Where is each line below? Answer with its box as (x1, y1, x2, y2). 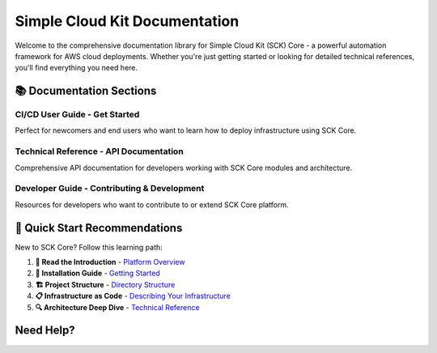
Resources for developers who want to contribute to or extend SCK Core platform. (15, 199, 289, 210)
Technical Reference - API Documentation (15, 146, 184, 157)
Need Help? (15, 324, 76, 338)
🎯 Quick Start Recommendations (15, 221, 183, 235)
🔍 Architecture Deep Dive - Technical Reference (35, 302, 200, 312)
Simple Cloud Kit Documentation (15, 12, 240, 30)
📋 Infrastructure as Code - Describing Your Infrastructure (35, 291, 231, 301)
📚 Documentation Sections (15, 84, 157, 98)
